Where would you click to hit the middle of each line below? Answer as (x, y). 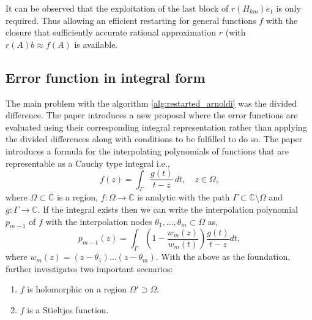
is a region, (77, 197)
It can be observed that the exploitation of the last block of (117, 8)
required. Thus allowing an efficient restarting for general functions (131, 20)
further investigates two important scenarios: (89, 268)
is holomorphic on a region (77, 289)
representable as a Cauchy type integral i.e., (88, 163)
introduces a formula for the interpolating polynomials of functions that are (147, 150)
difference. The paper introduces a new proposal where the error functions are (152, 115)
